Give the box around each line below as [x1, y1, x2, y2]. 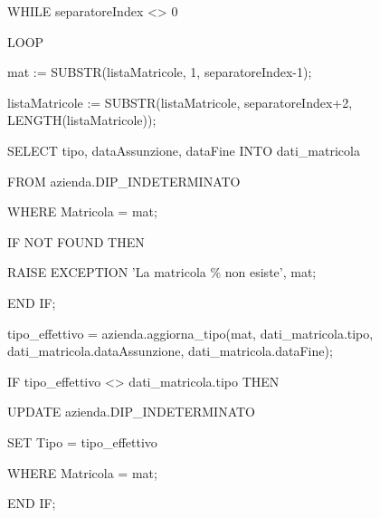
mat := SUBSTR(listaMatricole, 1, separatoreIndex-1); [7, 62, 312, 82]
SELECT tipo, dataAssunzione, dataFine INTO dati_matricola [7, 140, 360, 159]
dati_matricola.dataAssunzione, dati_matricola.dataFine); [7, 341, 333, 360]
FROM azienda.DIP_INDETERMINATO [7, 171, 241, 190]
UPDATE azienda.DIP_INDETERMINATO [7, 402, 256, 421]
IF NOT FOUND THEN [7, 232, 145, 251]
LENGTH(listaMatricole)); [7, 110, 157, 129]
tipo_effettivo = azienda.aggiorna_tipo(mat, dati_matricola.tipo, [7, 323, 374, 342]
